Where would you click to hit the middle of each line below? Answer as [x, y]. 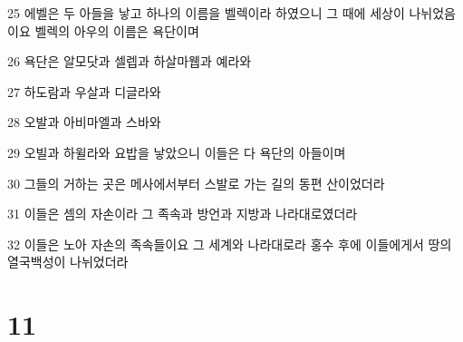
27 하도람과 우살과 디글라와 [84, 91]
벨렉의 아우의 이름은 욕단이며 [117, 30]
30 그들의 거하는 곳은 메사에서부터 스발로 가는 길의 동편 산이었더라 [196, 183]
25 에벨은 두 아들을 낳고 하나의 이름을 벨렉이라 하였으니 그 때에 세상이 [206, 13]
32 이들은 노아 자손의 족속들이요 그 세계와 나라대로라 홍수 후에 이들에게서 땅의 [230, 244]
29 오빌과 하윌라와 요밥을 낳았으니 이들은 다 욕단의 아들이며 [177, 152]
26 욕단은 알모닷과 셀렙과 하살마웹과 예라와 [130, 61]
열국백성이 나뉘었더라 [68, 262]
